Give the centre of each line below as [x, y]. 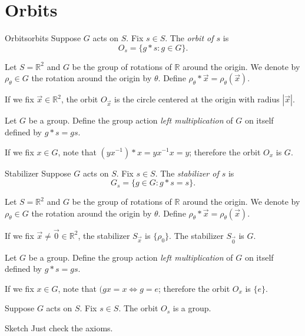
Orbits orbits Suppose [43, 38]
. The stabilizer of [187, 173]
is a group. [192, 308]
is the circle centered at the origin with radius [197, 99]
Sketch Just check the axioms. [59, 328]
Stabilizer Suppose [38, 173]
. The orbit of [189, 38]
